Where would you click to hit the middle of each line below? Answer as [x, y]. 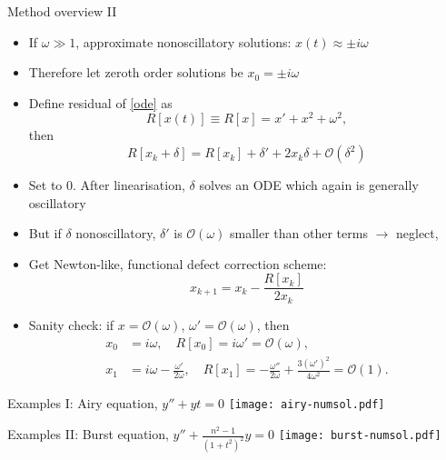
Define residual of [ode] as [100, 102]
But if [45, 233]
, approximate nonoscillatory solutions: [183, 41]
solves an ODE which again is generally [309, 185]
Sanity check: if [71, 324]
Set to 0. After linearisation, [107, 185]
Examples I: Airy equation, [83, 403]
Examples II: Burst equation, [88, 434]
